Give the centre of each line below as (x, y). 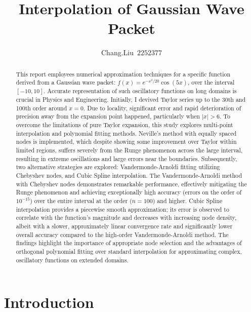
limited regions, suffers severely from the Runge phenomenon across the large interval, (129, 150)
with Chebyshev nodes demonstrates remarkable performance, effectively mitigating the (131, 184)
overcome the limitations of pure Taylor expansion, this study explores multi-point (124, 125)
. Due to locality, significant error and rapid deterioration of (162, 108)
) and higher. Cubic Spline (187, 200)
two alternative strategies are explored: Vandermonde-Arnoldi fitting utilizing (118, 167)
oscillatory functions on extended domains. (72, 260)
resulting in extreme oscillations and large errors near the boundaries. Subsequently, (127, 158)
